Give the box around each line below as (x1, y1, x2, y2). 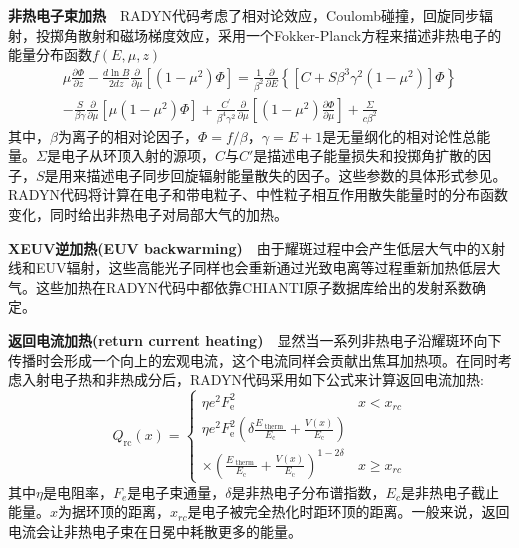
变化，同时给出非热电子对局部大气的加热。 (8, 204, 288, 225)
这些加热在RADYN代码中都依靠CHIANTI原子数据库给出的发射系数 (35, 276, 472, 297)
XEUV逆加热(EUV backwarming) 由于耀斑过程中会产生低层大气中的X (8, 237, 492, 258)
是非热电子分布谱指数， (231, 481, 386, 502)
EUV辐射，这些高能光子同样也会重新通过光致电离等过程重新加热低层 (35, 257, 487, 278)
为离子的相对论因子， (57, 125, 198, 146)
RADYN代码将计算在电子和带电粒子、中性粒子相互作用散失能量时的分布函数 (8, 184, 509, 205)
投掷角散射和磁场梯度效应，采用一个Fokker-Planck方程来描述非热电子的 (35, 24, 502, 45)
